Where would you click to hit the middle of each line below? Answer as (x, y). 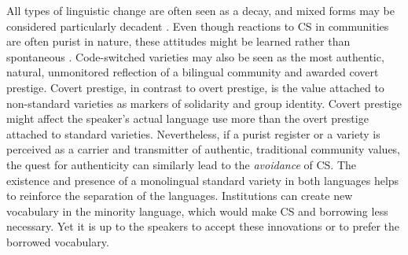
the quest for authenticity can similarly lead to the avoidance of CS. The (182, 164)
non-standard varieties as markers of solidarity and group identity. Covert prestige (204, 103)
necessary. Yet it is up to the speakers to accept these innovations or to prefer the (203, 226)
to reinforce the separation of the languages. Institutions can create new (180, 196)
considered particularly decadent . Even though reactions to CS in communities (198, 26)
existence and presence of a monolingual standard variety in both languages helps (203, 180)
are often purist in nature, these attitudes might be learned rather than (178, 41)
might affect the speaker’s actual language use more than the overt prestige (187, 118)
